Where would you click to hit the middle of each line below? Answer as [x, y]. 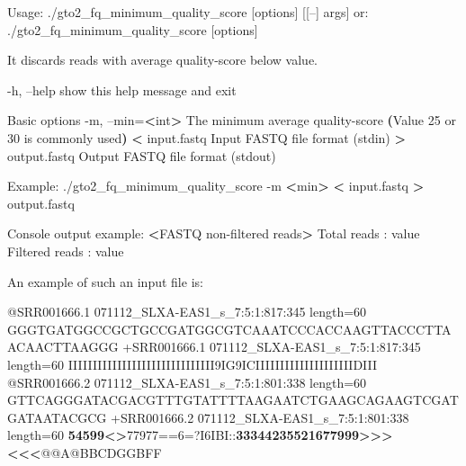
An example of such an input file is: [105, 281]
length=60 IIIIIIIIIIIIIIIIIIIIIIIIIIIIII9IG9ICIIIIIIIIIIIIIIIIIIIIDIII [193, 364]
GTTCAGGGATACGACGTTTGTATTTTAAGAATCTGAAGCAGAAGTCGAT [233, 400]
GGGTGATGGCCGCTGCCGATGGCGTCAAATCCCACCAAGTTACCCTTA [229, 329]
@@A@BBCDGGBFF [101, 452]
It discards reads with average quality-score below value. [162, 60]
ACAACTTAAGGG [63, 347]
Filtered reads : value [66, 251]
